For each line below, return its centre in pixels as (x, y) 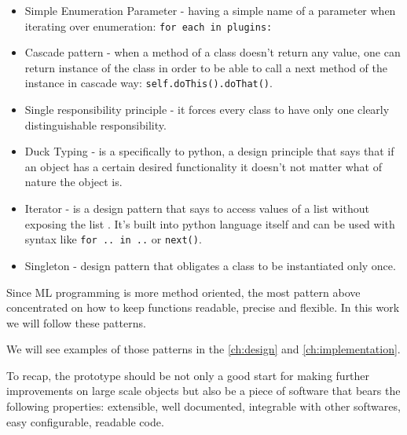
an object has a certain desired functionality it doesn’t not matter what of (203, 166)
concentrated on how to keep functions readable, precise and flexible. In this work (203, 307)
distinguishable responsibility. (95, 124)
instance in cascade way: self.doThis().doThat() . (148, 83)
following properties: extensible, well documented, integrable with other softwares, (203, 406)
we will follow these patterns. (76, 322)
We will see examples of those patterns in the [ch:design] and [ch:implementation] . (203, 349)
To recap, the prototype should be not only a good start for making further (188, 375)
